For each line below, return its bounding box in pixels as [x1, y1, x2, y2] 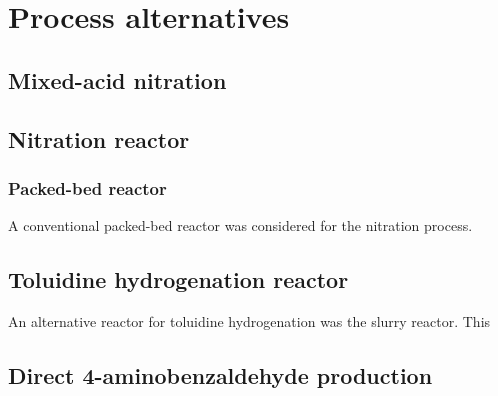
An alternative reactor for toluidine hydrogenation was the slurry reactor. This [8, 310, 491, 331]
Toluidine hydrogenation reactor [8, 264, 349, 295]
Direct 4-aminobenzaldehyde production [8, 359, 433, 390]
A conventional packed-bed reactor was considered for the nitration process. [8, 215, 473, 236]
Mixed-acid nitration [8, 64, 227, 95]
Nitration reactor [8, 123, 190, 154]
